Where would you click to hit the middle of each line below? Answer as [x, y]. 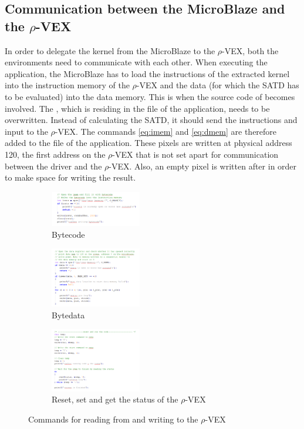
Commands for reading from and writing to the [113, 419]
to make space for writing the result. [70, 177]
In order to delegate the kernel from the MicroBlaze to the [110, 50]
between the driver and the [53, 166]
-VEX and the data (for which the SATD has [218, 85]
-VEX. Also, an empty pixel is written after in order [203, 166]
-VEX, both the [250, 50]
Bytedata [68, 315]
